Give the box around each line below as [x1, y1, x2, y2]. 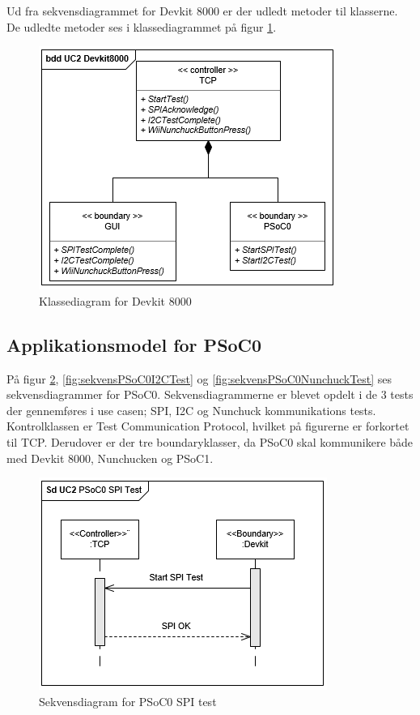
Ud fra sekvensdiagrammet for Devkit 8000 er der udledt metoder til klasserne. [6, 2, 398, 19]
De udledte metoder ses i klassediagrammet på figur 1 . [6, 18, 277, 35]
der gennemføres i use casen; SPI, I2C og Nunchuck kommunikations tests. [6, 401, 376, 418]
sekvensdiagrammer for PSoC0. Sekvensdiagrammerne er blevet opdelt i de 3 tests [6, 386, 414, 403]
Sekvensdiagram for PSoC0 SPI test [39, 692, 217, 709]
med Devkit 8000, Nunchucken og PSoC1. [6, 449, 214, 466]
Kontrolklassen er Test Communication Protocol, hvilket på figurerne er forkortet [6, 417, 409, 435]
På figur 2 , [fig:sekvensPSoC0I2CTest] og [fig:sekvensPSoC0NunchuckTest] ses [6, 370, 392, 387]
